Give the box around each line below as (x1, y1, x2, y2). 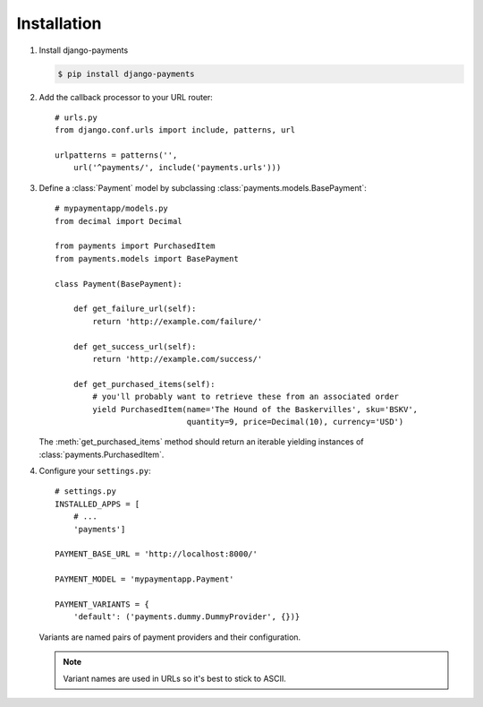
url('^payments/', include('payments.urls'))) (72, 162, 282, 173)
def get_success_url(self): (72, 341, 197, 351)
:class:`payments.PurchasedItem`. (38, 449, 165, 460)
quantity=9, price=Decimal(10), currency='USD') (186, 417, 404, 427)
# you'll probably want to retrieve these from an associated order (92, 392, 400, 402)
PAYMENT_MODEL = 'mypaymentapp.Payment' (55, 574, 234, 584)
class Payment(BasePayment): (55, 279, 182, 289)
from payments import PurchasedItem (55, 241, 216, 251)
